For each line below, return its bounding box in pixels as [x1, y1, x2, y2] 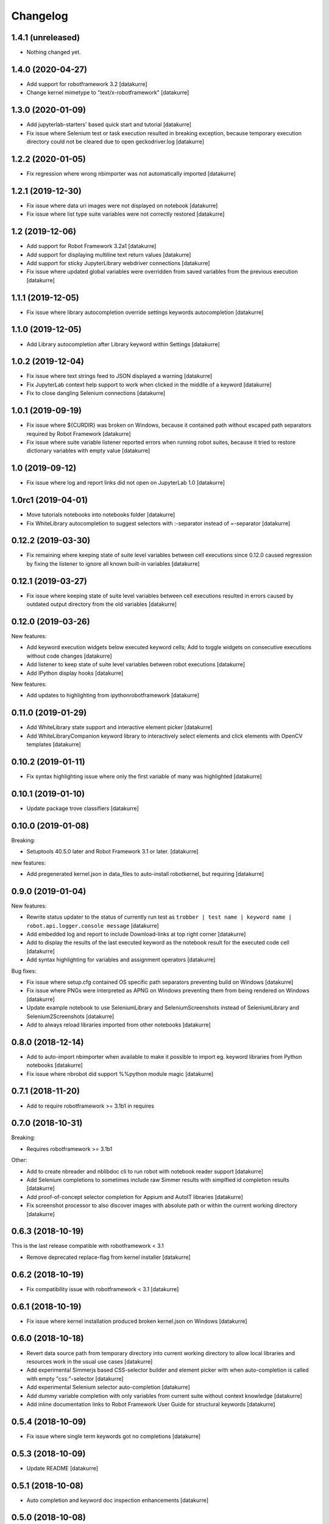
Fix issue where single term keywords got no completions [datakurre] [26, 1433, 201, 1440]
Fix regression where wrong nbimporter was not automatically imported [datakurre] [26, 169, 236, 177]
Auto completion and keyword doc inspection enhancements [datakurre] [26, 1497, 209, 1504]
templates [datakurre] [26, 741, 82, 748]
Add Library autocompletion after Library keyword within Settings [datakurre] [26, 340, 221, 347]
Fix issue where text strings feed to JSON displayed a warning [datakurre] [26, 372, 213, 380]
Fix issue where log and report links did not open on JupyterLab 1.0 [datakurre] [26, 479, 225, 486]
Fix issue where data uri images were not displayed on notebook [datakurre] [26, 202, 218, 209]
